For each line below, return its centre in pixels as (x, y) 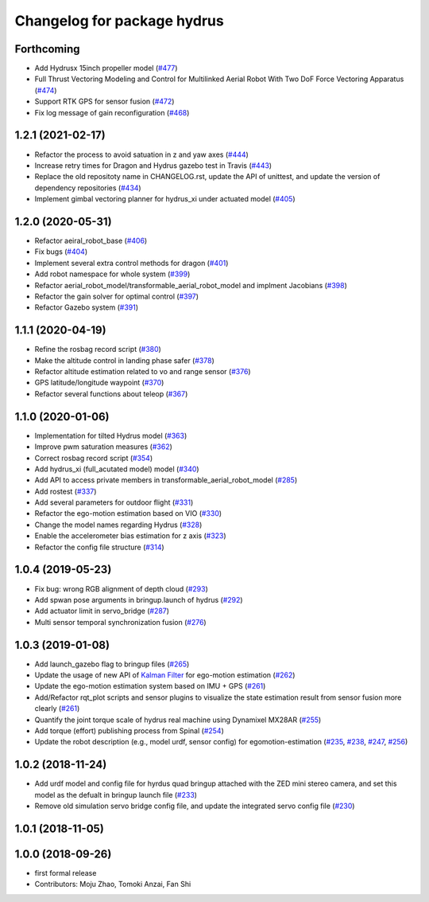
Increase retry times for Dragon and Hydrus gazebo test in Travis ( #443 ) (153, 165)
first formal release (66, 873)
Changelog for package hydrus (119, 21)
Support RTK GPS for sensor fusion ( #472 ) (104, 102)
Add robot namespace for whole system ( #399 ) (112, 274)
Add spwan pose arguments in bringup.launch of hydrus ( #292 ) (139, 599)
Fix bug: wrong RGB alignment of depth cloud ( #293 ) (121, 588)
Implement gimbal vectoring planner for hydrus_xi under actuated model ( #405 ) (165, 199)
